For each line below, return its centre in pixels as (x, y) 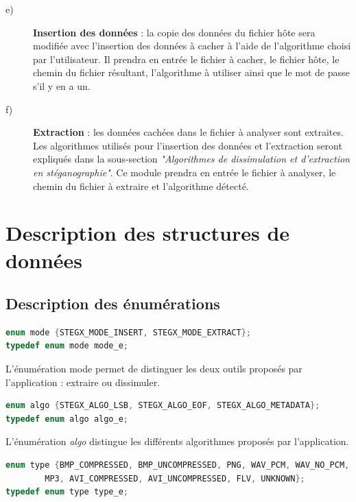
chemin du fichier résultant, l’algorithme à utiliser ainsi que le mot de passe (191, 72)
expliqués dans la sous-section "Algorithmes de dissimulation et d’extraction (191, 159)
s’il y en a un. (62, 85)
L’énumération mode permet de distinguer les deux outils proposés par (154, 369)
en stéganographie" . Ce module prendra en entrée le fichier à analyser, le (185, 172)
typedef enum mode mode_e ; (67, 346)
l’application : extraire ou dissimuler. (83, 382)
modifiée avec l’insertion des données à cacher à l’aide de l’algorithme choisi (192, 46)
